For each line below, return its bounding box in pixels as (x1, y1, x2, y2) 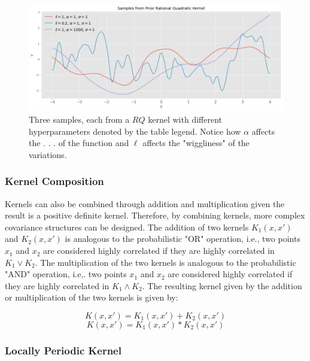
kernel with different (148, 113, 222, 126)
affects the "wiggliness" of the (142, 136, 250, 149)
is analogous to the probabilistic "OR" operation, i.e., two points (65, 232, 300, 245)
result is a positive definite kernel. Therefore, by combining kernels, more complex (5, 209, 305, 222)
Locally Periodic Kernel (5, 342, 121, 357)
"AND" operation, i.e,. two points (5, 268, 127, 280)
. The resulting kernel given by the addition (142, 279, 302, 292)
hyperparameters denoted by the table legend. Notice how (29, 125, 241, 137)
